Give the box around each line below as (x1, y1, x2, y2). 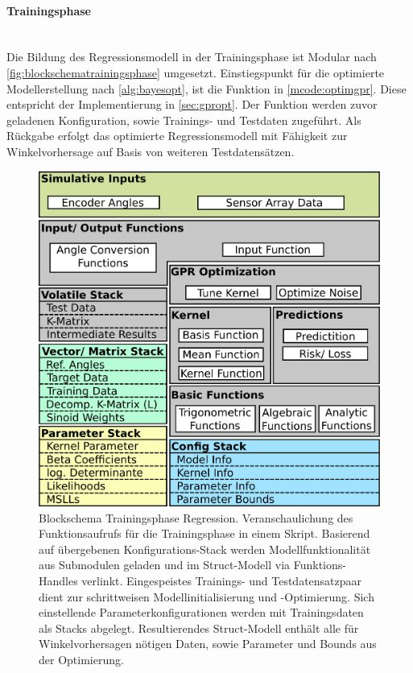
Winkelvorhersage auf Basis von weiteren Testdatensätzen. (6, 142, 295, 159)
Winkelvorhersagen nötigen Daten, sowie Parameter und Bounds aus (39, 635, 377, 652)
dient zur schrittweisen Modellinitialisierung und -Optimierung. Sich (39, 588, 374, 605)
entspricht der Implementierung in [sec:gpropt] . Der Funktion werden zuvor (6, 96, 378, 113)
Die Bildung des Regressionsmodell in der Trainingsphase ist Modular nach (6, 48, 377, 65)
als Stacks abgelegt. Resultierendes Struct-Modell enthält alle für (39, 619, 359, 636)
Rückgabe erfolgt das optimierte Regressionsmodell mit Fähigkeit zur (6, 127, 348, 144)
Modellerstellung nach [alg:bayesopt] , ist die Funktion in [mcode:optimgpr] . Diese (6, 80, 407, 97)
